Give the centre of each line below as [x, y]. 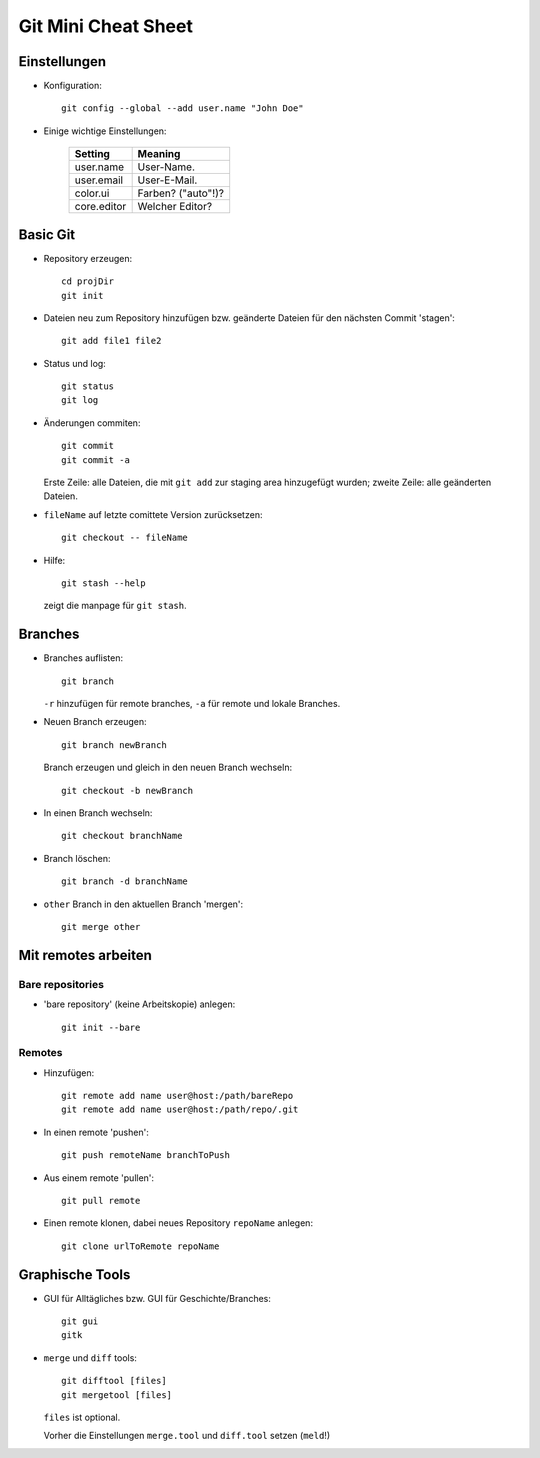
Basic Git [47, 234]
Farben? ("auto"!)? [181, 193]
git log [80, 400]
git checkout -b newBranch [127, 790]
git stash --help [103, 583]
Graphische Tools [74, 1274]
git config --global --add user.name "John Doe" [182, 108]
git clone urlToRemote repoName [140, 1246]
